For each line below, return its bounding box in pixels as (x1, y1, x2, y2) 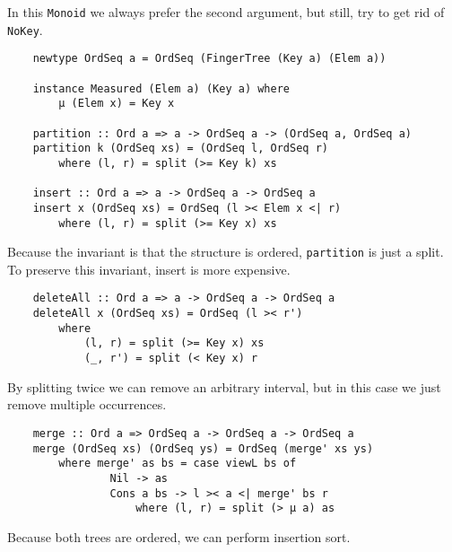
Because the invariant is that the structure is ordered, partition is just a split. (7, 242, 444, 261)
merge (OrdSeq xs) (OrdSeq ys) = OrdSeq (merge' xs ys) (32, 442, 374, 455)
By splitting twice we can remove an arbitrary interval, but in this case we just (7, 377, 441, 396)
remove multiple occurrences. (7, 395, 167, 414)
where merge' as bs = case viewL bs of (58, 457, 297, 470)
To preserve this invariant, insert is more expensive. (7, 259, 291, 278)
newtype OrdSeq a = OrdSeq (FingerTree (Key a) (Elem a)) (32, 52, 387, 66)
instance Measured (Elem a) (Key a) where (32, 82, 290, 95)
